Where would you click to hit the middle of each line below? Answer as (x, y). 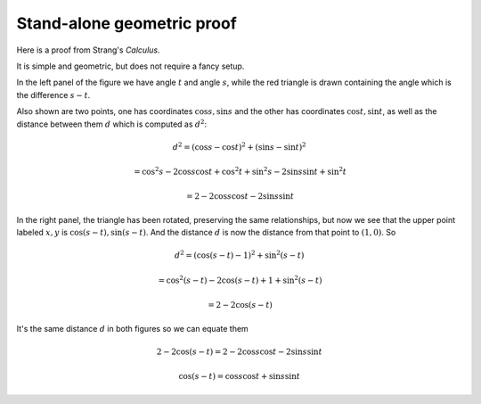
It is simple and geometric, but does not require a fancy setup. (130, 66)
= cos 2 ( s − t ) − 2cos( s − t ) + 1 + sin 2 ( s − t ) (240, 280)
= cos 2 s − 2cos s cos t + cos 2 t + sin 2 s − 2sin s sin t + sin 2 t (240, 171)
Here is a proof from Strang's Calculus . (88, 50)
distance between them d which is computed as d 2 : (112, 123)
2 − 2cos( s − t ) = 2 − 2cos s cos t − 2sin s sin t (239, 351)
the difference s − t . (53, 95)
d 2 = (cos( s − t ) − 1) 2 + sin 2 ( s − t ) (239, 255)
